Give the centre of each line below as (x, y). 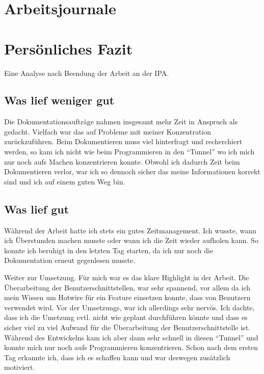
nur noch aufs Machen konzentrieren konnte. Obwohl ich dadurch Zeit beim (122, 161)
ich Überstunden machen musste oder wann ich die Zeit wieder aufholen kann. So (131, 240)
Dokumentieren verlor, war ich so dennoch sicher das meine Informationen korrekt (132, 171)
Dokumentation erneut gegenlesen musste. (70, 260)
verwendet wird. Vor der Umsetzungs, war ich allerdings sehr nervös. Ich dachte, (129, 307)
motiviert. (20, 367)
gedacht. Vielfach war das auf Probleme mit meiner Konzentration (108, 131)
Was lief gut (37, 209)
